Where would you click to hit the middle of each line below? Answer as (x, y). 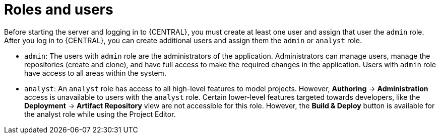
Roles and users (59, 10)
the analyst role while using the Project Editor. (100, 114)
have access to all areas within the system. (95, 73)
